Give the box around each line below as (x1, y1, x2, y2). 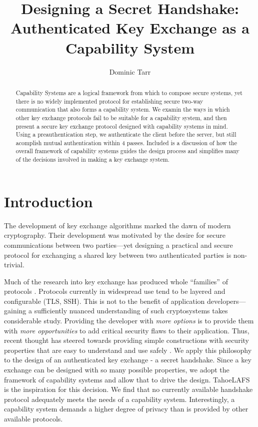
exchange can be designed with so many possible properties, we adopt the (4, 364, 229, 375)
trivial (4, 259, 23, 270)
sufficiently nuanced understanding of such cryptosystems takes (34, 305, 228, 316)
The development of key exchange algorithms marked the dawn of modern (4, 220, 231, 230)
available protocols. (4, 413, 63, 424)
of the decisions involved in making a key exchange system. (15, 155, 169, 164)
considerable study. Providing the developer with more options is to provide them (4, 315, 254, 326)
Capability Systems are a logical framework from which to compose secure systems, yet (15, 88, 242, 97)
